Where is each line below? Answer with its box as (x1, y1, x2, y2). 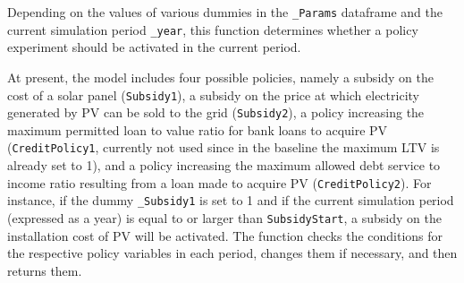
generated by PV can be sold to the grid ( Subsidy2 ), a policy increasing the (7, 103, 425, 122)
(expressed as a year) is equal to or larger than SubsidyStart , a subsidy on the (7, 208, 442, 227)
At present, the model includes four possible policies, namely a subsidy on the (7, 67, 434, 86)
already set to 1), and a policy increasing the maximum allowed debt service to (7, 156, 441, 175)
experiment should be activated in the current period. (7, 38, 301, 56)
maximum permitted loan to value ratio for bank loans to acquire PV (7, 120, 388, 139)
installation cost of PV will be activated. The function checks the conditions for (7, 226, 443, 244)
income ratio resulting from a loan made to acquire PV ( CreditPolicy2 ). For (7, 173, 432, 192)
